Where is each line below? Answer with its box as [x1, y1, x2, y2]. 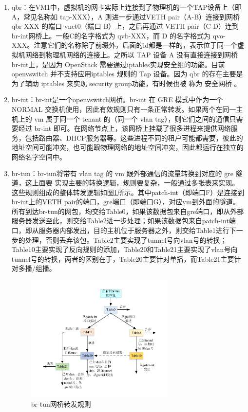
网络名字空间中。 [11, 151, 66, 161]
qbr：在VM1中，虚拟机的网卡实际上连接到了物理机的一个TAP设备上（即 [11, 2, 242, 12]
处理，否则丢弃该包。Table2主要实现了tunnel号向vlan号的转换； [25, 234, 227, 245]
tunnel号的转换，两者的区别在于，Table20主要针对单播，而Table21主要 [11, 253, 234, 264]
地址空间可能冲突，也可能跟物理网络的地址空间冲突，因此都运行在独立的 [11, 142, 244, 152]
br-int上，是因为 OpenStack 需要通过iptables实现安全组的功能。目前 [11, 59, 225, 69]
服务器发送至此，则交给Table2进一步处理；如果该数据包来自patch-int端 [11, 215, 236, 226]
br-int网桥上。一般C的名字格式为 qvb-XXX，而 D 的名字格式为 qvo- [11, 30, 226, 40]
